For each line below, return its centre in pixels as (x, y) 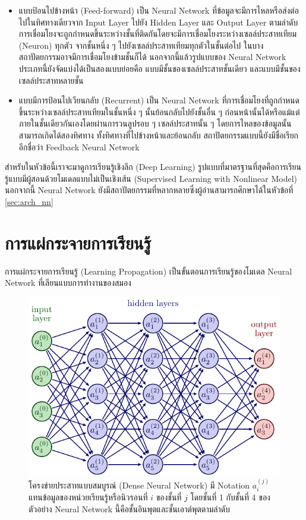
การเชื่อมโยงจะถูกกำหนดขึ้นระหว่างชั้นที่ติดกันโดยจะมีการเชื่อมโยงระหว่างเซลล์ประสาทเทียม (158, 34)
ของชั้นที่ (169, 497)
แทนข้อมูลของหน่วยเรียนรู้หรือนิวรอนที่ (88, 497)
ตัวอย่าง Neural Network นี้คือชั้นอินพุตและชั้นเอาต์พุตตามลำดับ (129, 508)
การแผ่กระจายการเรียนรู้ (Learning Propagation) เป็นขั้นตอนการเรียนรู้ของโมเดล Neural (149, 271)
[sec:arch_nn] (29, 201)
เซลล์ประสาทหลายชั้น (51, 80)
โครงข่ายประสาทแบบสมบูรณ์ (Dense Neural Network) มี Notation (139, 485)
